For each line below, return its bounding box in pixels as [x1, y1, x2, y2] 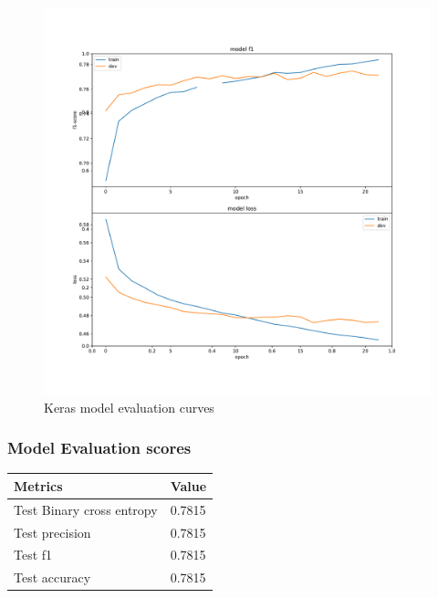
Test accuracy [14, 568, 91, 587]
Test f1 [14, 545, 53, 564]
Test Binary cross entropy [14, 499, 158, 519]
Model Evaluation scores [7, 436, 192, 459]
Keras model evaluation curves [44, 397, 214, 416]
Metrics [14, 476, 63, 495]
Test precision [14, 522, 91, 541]
